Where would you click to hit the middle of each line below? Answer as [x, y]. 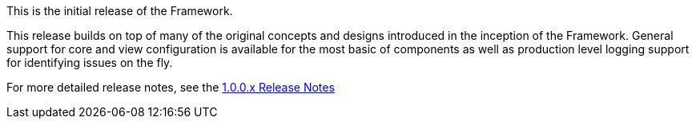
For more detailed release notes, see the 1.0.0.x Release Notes [171, 87]
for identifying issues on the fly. [90, 62]
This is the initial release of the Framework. [120, 11]
